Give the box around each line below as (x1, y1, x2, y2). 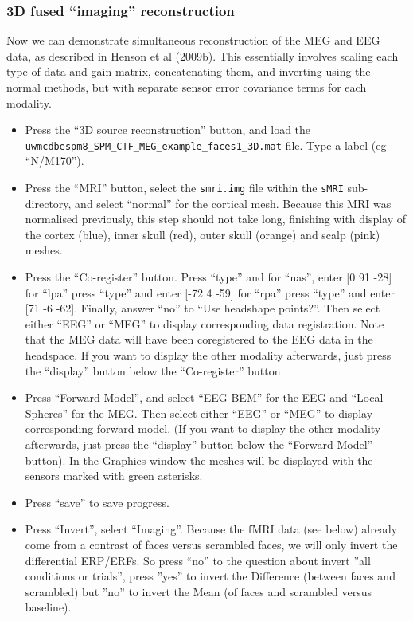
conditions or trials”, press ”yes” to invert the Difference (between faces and (25, 568, 395, 584)
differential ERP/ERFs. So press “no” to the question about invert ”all (25, 552, 371, 568)
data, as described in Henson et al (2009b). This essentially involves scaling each (6, 47, 399, 64)
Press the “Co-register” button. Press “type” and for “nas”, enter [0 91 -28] (25, 269, 392, 285)
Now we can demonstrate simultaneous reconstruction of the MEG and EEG (6, 32, 380, 49)
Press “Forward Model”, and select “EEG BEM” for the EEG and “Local (25, 389, 384, 406)
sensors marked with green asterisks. (25, 467, 203, 484)
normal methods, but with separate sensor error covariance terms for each (6, 79, 367, 95)
